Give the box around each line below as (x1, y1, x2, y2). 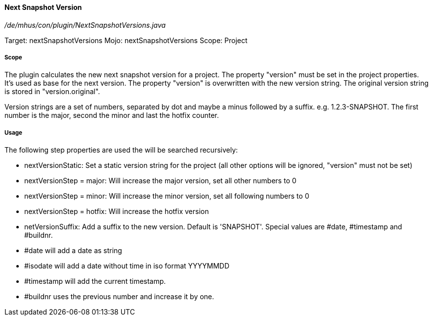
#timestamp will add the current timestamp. (24, 277, 166, 286)
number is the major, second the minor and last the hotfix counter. (4, 111, 219, 120)
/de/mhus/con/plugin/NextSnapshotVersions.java (4, 20, 166, 29)
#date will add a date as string (24, 246, 122, 255)
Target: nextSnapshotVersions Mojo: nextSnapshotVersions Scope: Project (4, 36, 248, 45)
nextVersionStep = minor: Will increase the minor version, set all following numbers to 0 (24, 192, 309, 201)
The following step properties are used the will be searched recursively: (4, 146, 238, 155)
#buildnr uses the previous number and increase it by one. (24, 292, 215, 301)
